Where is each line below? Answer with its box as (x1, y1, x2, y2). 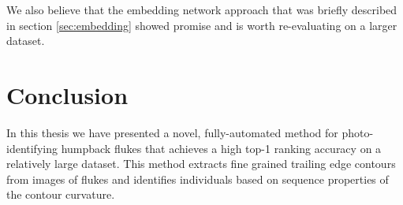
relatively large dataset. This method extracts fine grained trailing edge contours (6, 155, 396, 172)
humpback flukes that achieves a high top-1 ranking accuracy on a (61, 140, 382, 156)
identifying (6, 140, 58, 156)
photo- (341, 124, 374, 140)
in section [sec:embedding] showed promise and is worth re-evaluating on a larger (6, 17, 397, 33)
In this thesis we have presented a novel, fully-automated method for (6, 124, 338, 140)
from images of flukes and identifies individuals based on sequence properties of (6, 170, 389, 187)
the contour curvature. (6, 186, 115, 203)
